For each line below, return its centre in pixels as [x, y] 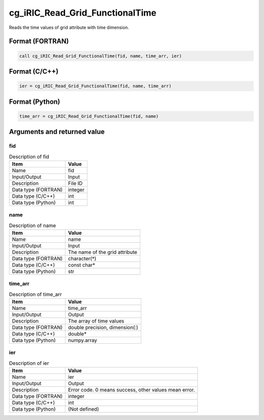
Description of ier [29, 363]
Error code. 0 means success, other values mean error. [132, 390]
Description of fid [29, 157]
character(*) [82, 258]
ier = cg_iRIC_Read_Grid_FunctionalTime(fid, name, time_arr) [95, 86]
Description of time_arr [35, 294]
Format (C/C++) [34, 71]
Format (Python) [35, 102]
